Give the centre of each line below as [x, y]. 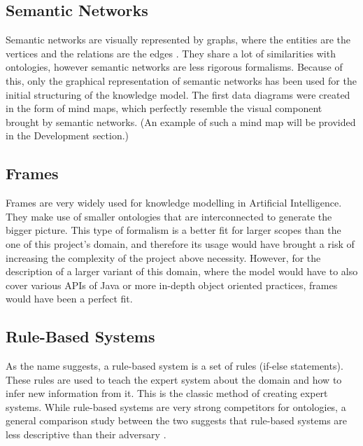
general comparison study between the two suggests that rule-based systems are [177, 420]
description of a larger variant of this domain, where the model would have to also [182, 271]
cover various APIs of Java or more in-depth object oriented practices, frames [172, 285]
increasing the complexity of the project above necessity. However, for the [163, 257]
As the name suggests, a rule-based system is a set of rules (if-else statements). [175, 366]
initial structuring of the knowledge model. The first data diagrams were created [178, 94]
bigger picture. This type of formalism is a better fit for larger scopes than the [173, 230]
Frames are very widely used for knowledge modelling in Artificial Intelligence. [174, 203]
